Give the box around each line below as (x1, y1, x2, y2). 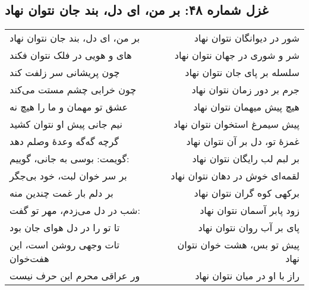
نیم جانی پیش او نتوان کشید (10, 117, 122, 131)
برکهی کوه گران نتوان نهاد (194, 186, 299, 200)
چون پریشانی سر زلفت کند (10, 65, 120, 80)
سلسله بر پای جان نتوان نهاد (185, 65, 299, 80)
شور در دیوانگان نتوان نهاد (194, 31, 299, 45)
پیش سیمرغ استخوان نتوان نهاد (174, 117, 299, 131)
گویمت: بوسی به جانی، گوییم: (10, 152, 130, 166)
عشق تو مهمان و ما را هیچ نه (10, 100, 128, 114)
